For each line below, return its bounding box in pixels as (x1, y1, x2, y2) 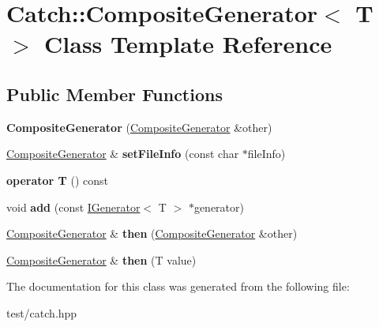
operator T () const (6, 171, 108, 188)
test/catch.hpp (6, 304, 77, 321)
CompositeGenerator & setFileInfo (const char (6, 145, 239, 162)
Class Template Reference (44, 28, 332, 60)
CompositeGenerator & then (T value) (6, 251, 197, 268)
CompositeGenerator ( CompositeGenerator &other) (6, 118, 272, 135)
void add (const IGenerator (6, 198, 141, 215)
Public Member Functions (6, 81, 223, 106)
